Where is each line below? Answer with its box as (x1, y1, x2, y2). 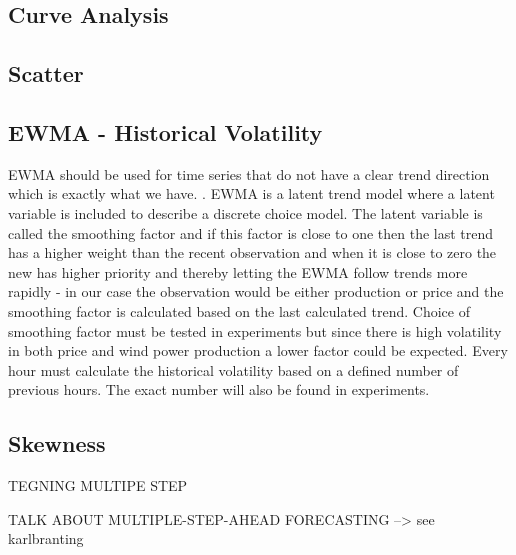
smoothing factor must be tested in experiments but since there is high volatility (8, 320, 502, 341)
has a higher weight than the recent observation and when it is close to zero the (8, 242, 497, 263)
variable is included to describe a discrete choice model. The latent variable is (8, 202, 483, 223)
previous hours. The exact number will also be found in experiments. (8, 379, 430, 400)
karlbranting (8, 528, 84, 549)
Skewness (8, 428, 106, 459)
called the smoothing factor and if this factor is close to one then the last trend (8, 222, 494, 243)
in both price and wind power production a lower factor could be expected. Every (8, 340, 508, 361)
